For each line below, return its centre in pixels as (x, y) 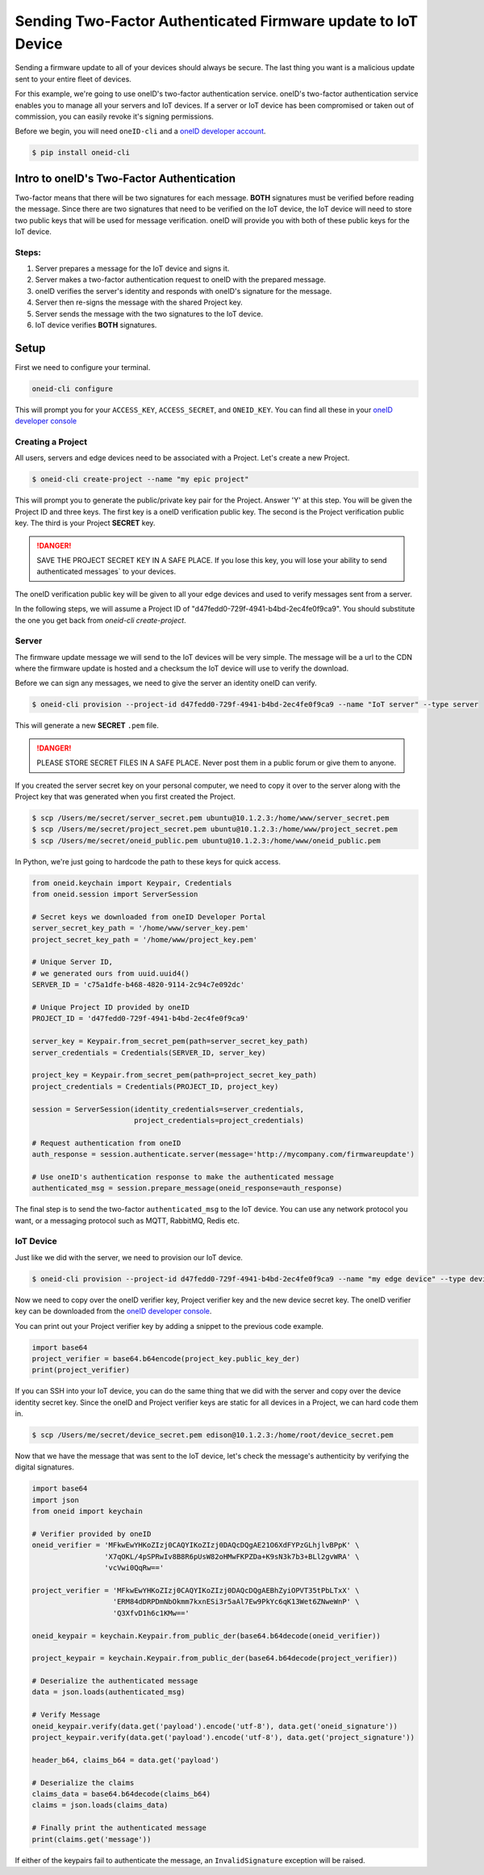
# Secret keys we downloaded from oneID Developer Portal (149, 916)
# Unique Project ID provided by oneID (111, 1007)
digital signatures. (44, 1467)
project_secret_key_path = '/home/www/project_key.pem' (145, 940)
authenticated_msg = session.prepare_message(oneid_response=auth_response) (187, 1188)
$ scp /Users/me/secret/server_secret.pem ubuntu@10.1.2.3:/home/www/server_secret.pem (211, 818)
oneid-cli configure (72, 389)
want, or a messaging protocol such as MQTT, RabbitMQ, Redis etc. (127, 1221)
